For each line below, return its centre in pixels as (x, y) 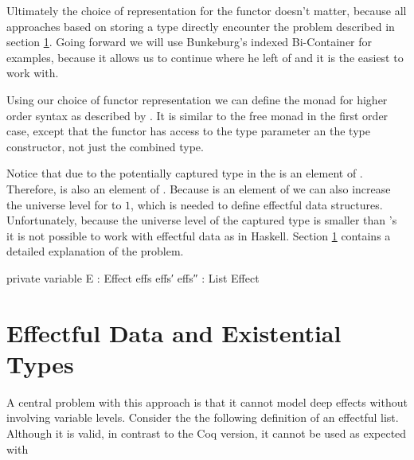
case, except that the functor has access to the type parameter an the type (188, 131)
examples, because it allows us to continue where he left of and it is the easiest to (205, 57)
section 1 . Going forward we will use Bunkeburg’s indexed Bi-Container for (189, 42)
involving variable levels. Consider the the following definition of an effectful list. (203, 417)
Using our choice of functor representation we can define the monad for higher (197, 99)
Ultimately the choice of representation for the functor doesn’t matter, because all (207, 10)
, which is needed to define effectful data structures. (257, 204)
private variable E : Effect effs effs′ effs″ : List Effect (133, 277)
